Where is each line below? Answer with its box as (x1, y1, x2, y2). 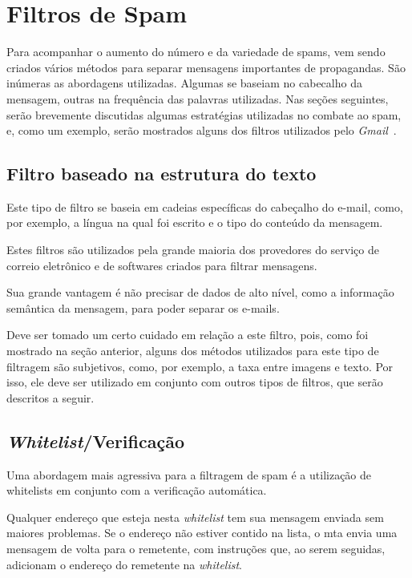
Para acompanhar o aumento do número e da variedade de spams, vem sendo (6, 43, 386, 60)
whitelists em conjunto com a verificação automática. (6, 482, 267, 499)
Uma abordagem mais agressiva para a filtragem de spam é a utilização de (6, 466, 372, 483)
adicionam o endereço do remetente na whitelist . (6, 556, 242, 572)
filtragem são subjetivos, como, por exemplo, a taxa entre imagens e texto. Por (6, 358, 394, 374)
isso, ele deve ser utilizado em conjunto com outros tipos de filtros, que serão (6, 374, 383, 390)
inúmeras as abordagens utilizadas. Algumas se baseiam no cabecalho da (6, 75, 362, 91)
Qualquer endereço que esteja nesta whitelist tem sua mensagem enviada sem (6, 508, 384, 525)
